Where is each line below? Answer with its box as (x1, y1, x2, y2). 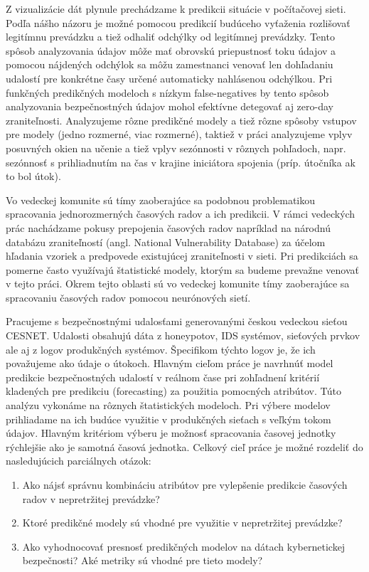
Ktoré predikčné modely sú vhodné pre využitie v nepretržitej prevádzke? (22, 515, 343, 530)
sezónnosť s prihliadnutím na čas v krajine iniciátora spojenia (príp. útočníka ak (6, 154, 355, 169)
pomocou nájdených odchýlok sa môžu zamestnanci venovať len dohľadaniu (6, 57, 333, 72)
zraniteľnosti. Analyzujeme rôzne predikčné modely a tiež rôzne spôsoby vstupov (6, 112, 357, 127)
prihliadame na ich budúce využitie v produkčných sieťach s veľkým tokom (6, 411, 331, 426)
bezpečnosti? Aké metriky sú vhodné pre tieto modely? (22, 553, 263, 568)
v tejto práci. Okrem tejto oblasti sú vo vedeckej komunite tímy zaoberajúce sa (6, 276, 350, 291)
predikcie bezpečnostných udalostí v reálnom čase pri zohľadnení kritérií (6, 369, 320, 384)
